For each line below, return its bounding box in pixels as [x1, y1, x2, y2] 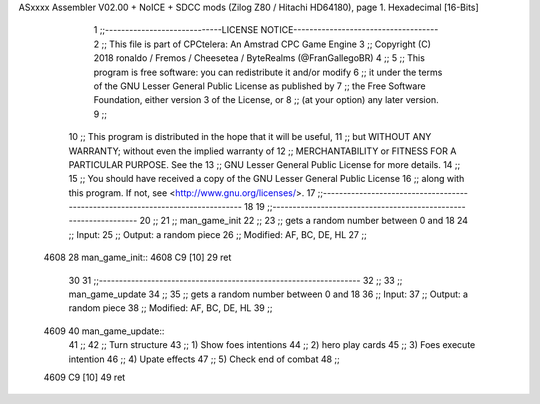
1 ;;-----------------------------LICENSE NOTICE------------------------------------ [93, 24, 439, 36]
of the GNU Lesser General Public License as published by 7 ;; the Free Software [93, 80, 426, 92]
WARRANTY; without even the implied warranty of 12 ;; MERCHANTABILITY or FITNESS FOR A [68, 145, 457, 157]
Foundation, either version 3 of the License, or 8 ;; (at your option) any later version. [93, 94, 439, 106]
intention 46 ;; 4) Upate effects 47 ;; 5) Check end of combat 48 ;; [68, 353, 340, 365]
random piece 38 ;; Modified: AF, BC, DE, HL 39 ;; [68, 302, 273, 314]
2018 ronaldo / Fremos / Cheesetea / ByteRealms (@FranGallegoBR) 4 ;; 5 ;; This [93, 52, 425, 64]
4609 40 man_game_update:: [43, 325, 165, 337]
